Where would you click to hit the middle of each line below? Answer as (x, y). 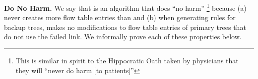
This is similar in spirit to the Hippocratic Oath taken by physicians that (127, 61)
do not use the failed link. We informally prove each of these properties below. (123, 37)
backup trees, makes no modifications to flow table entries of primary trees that (125, 27)
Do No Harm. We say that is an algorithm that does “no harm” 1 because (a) (125, 7)
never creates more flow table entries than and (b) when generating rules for (120, 17)
